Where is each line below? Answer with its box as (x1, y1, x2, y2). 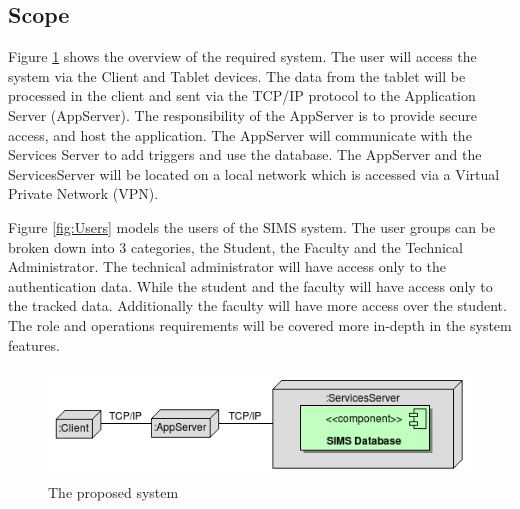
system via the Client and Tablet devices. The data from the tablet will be (8, 65, 466, 86)
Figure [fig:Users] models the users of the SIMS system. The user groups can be (8, 216, 496, 237)
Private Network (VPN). (8, 183, 159, 204)
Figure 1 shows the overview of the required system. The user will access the (8, 46, 477, 67)
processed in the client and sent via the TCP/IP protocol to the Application (8, 85, 476, 106)
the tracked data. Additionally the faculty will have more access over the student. (8, 295, 507, 316)
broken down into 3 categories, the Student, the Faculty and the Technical (8, 236, 463, 257)
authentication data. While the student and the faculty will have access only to (8, 275, 493, 296)
